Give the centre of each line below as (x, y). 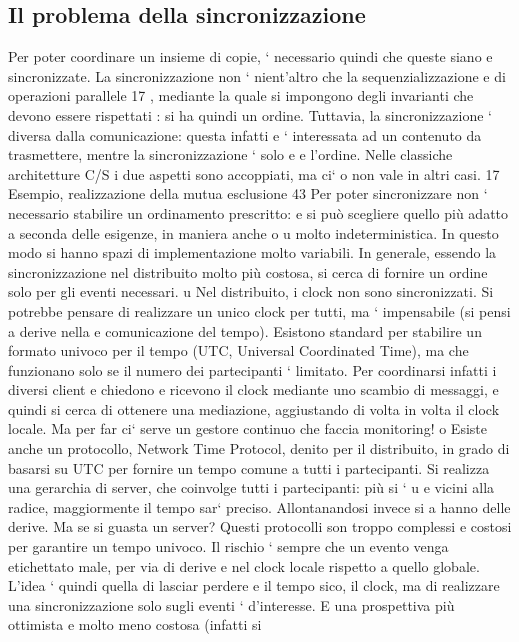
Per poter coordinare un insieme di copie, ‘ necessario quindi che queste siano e (250, 56)
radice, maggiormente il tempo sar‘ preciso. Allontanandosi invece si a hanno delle (259, 506)
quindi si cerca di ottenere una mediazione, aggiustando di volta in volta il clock (254, 408)
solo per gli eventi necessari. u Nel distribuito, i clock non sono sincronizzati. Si (251, 291)
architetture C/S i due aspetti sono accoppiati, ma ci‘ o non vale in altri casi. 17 (254, 173)
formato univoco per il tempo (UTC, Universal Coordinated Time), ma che (238, 350)
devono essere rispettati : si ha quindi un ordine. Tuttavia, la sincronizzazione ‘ (250, 114)
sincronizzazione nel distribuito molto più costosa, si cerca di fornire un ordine (248, 271)
